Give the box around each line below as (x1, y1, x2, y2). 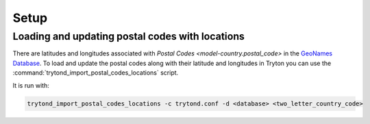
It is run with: (12, 81, 49, 89)
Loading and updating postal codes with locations (12, 30, 245, 42)
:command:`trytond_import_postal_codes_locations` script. (12, 69, 179, 77)
